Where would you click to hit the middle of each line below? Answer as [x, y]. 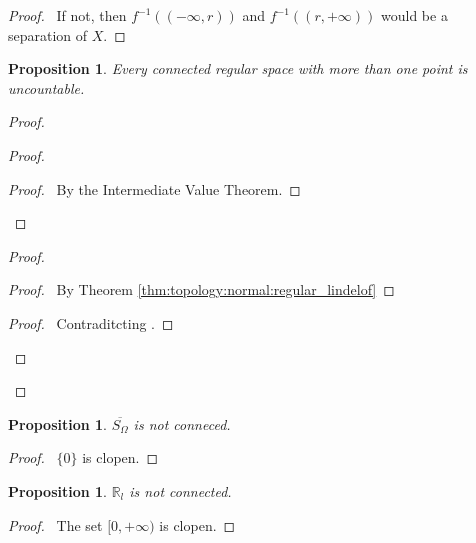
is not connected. [180, 490]
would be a [414, 15]
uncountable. [46, 87]
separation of [48, 34]
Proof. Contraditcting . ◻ [91, 322]
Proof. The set [55, 524]
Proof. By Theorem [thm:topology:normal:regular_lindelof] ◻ [201, 289]
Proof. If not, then [67, 15]
